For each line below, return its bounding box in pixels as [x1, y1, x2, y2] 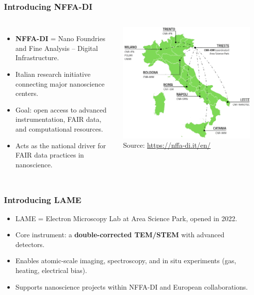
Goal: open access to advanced [15, 104, 106, 114]
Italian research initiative [15, 69, 91, 79]
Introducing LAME [4, 194, 82, 206]
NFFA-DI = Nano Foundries [15, 33, 106, 44]
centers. [15, 88, 39, 98]
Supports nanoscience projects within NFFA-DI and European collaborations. [15, 281, 248, 292]
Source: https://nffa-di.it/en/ [123, 140, 211, 150]
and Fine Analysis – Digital [15, 43, 98, 53]
